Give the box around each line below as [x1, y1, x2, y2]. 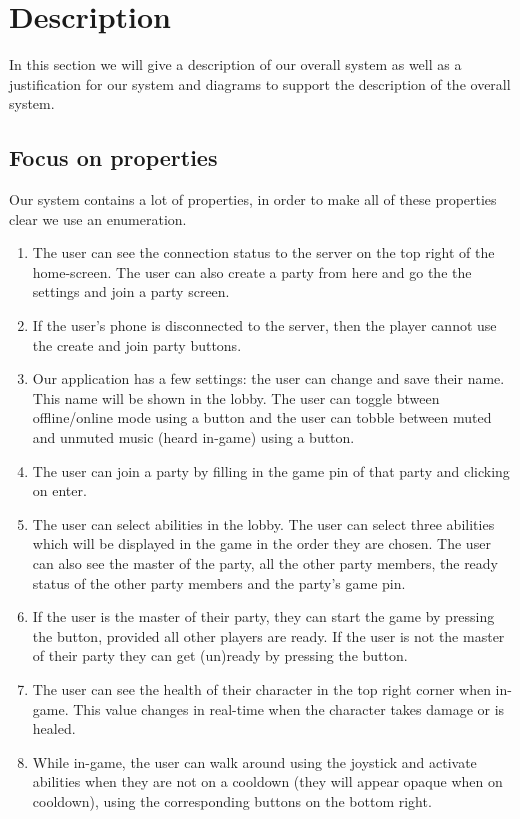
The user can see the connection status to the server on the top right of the [32, 242, 495, 263]
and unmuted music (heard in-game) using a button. [32, 427, 355, 448]
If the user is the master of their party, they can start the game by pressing [32, 606, 495, 627]
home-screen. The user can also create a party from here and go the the [32, 261, 472, 282]
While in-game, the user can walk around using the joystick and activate [32, 751, 477, 772]
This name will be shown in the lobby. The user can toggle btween [32, 387, 440, 408]
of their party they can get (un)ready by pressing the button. [32, 645, 408, 666]
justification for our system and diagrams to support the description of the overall [9, 73, 511, 94]
